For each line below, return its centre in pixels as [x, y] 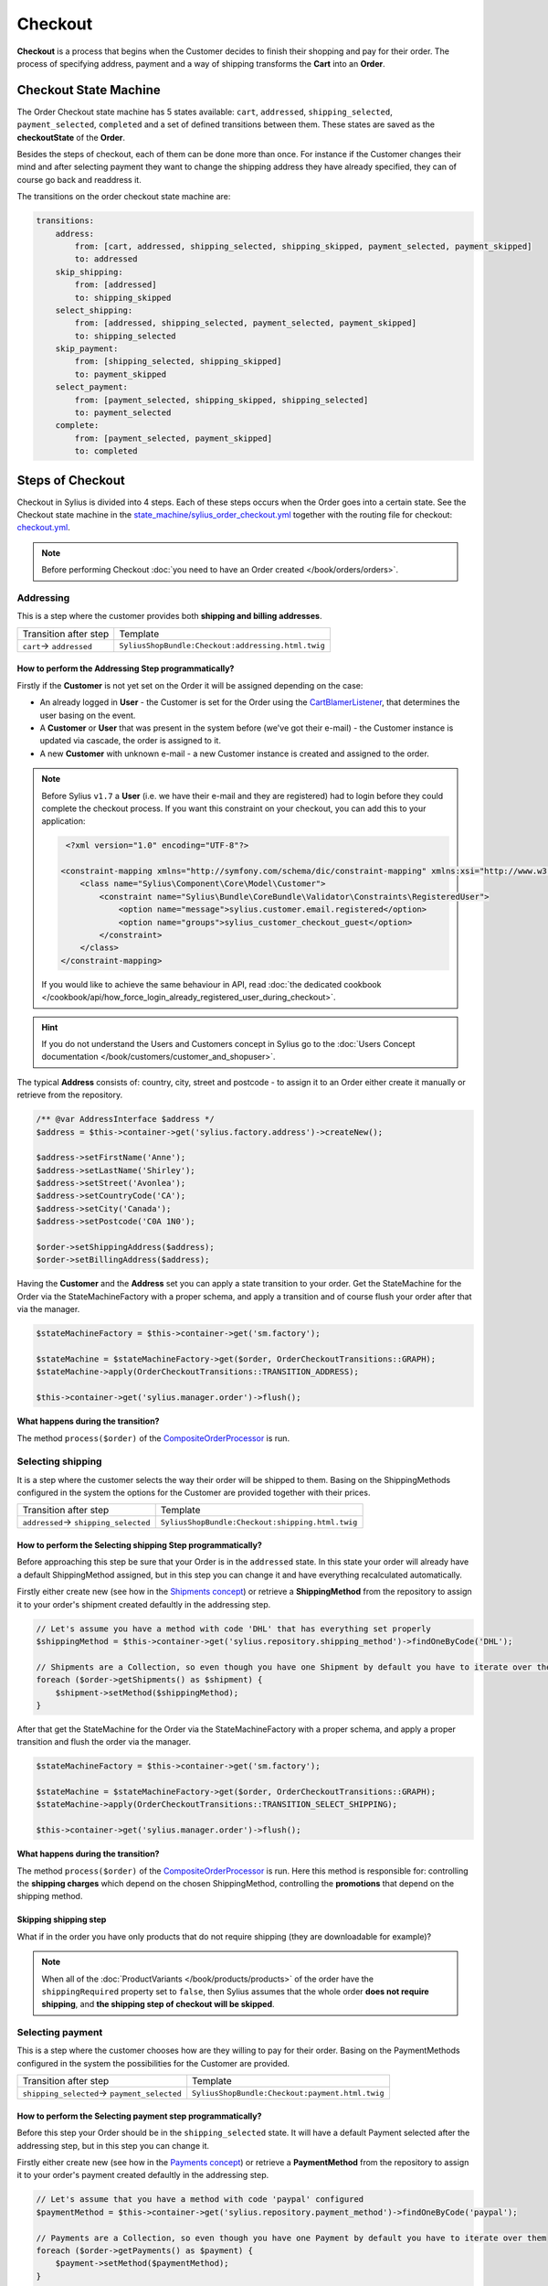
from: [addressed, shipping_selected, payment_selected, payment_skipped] [246, 323]
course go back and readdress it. [79, 179]
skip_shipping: [89, 272]
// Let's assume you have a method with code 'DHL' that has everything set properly [233, 1629]
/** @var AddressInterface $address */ [125, 1119]
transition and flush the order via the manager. [104, 1742]
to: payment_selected [123, 413]
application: [63, 821]
